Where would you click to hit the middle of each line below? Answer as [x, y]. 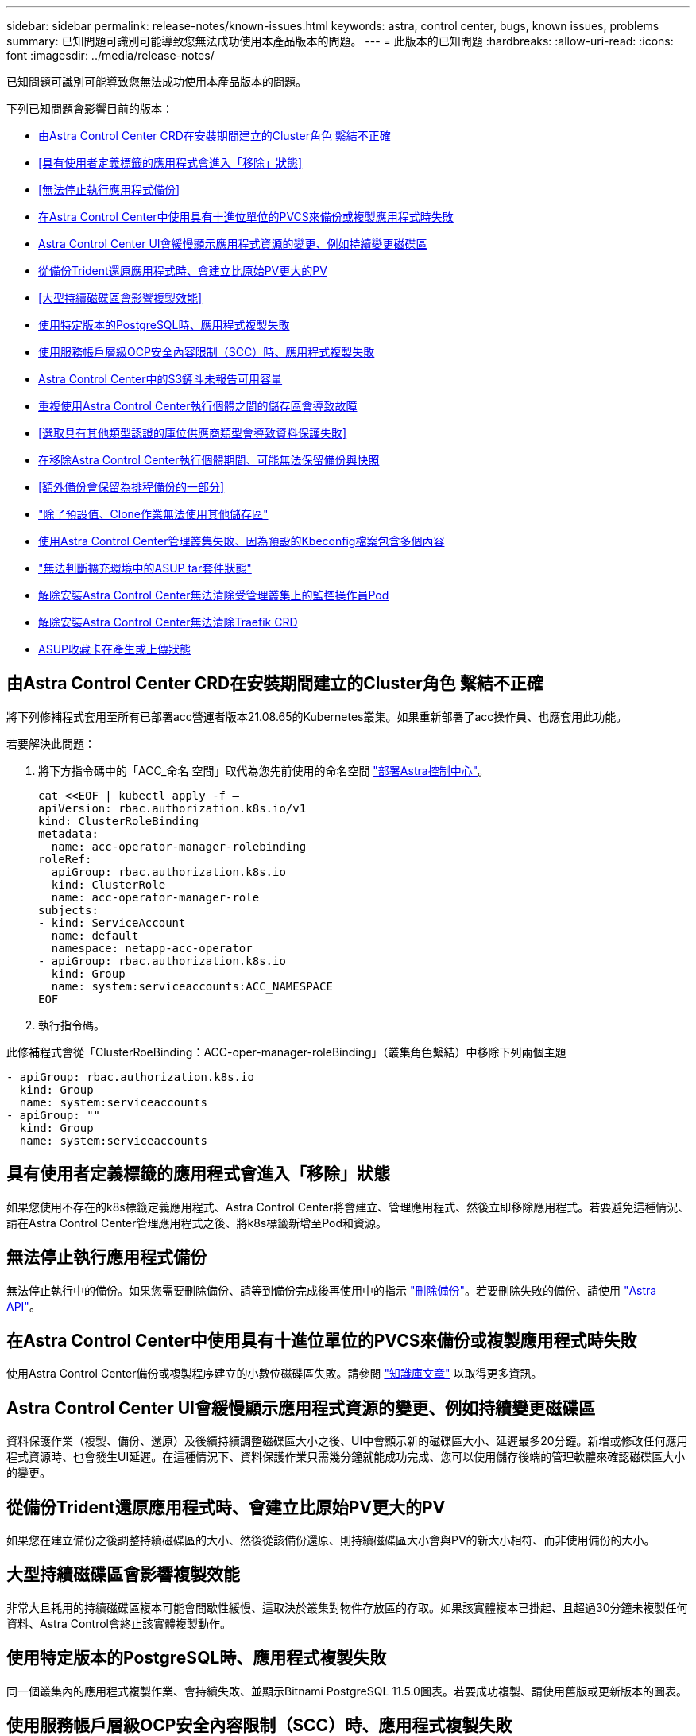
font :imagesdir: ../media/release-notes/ [110, 55]
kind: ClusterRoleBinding [119, 821]
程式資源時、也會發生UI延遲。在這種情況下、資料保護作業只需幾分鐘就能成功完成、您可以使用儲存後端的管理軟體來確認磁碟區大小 [346, 1457]
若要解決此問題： [51, 743]
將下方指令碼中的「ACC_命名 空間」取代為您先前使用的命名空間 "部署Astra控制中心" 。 [264, 770]
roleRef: [65, 859]
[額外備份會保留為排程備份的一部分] [131, 487]
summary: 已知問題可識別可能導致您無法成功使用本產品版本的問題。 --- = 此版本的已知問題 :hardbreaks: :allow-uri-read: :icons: [340, 41]
